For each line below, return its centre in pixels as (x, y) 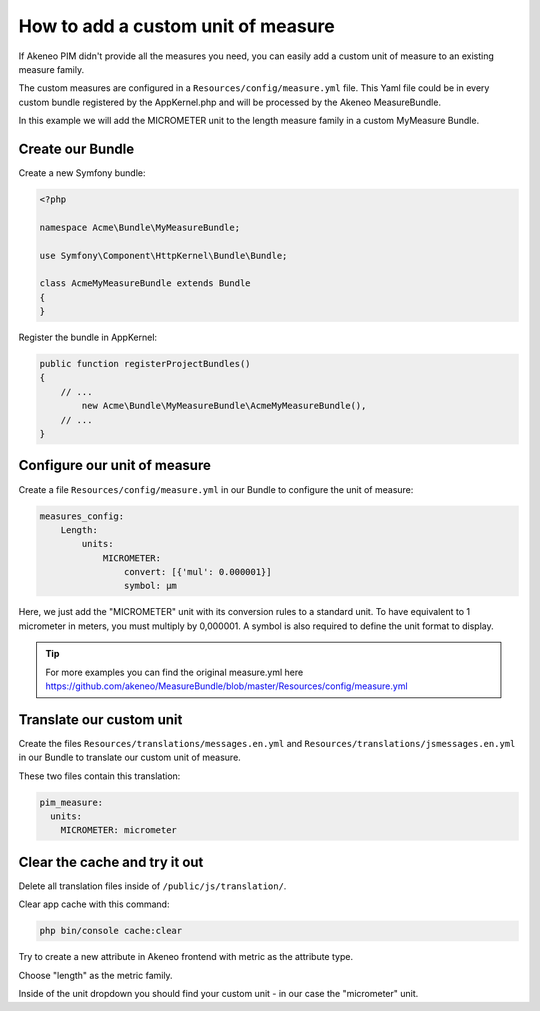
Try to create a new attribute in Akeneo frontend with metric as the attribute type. (186, 957)
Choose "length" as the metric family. (96, 975)
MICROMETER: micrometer (118, 830)
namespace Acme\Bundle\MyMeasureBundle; (139, 227)
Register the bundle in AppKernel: (88, 337)
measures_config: (82, 516)
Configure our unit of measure (115, 465)
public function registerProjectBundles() (145, 364)
